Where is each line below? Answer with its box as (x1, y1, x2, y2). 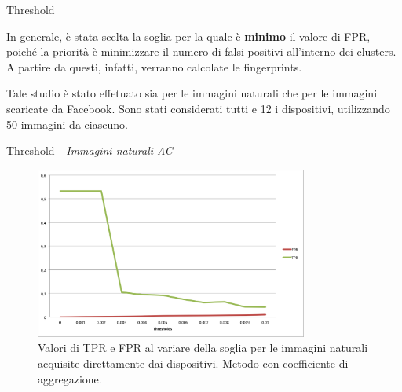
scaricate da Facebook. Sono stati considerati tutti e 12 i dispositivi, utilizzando (6, 100, 390, 116)
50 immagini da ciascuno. (6, 115, 128, 132)
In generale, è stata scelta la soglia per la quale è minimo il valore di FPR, (6, 27, 371, 44)
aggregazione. (38, 370, 102, 387)
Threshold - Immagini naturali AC (6, 142, 173, 159)
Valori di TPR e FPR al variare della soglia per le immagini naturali (38, 339, 368, 356)
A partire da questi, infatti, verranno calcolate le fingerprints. (6, 58, 302, 75)
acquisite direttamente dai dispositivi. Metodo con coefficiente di (38, 354, 349, 371)
